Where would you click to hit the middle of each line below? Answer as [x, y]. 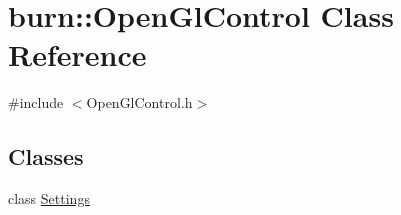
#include [36, 102]
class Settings [49, 198]
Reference [77, 54]
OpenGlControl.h [139, 102]
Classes [46, 156]
